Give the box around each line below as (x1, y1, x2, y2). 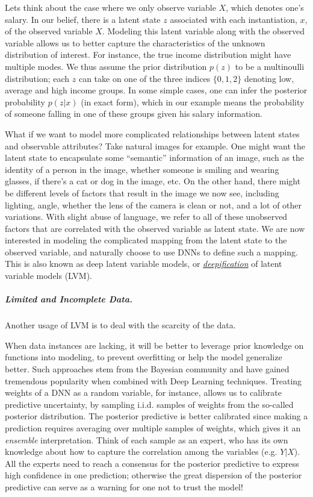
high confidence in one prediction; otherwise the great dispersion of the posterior (5, 469, 302, 481)
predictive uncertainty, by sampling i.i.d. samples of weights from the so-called (5, 398, 294, 410)
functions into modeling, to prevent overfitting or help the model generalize (5, 351, 282, 363)
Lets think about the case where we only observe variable (5, 1, 216, 13)
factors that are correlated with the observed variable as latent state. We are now (5, 222, 305, 234)
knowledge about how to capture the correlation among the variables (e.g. (5, 445, 277, 458)
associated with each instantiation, (170, 13, 297, 25)
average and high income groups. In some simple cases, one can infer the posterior (5, 84, 308, 96)
